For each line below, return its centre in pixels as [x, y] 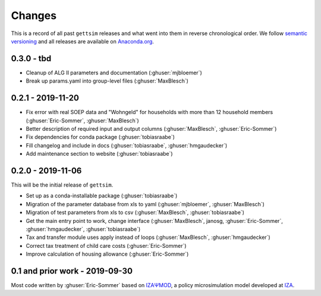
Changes [34, 15]
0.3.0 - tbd [31, 59]
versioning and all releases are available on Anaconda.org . [83, 41]
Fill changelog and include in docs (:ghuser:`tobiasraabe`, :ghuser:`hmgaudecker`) [127, 145]
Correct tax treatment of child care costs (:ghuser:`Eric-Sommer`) [106, 245]
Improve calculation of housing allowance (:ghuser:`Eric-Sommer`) [107, 254]
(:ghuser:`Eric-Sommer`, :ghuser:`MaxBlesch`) [82, 120]
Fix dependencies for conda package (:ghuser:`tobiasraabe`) [100, 137]
